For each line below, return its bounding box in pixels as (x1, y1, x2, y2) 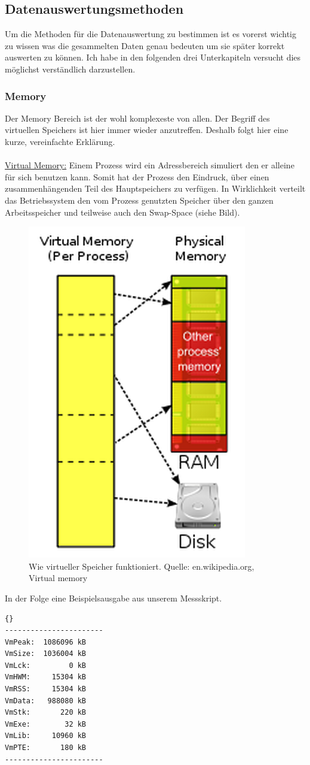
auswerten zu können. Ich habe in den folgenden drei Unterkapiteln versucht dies (5, 51, 301, 64)
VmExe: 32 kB (5, 719, 87, 728)
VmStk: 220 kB (5, 708, 87, 717)
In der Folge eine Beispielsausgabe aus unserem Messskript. (5, 591, 222, 604)
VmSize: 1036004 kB (5, 649, 87, 658)
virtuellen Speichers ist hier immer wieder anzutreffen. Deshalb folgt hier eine (5, 123, 288, 136)
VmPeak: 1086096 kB (5, 637, 87, 646)
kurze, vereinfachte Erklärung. (5, 135, 115, 147)
